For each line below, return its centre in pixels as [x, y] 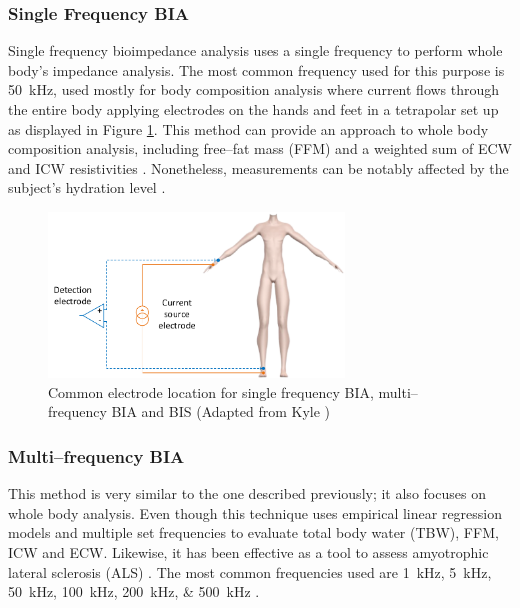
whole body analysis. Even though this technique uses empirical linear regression [255, 512]
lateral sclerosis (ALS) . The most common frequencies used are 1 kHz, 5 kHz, [250, 571]
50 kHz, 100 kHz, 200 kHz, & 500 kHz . [134, 591]
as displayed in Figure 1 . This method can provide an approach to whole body [248, 128]
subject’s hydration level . [87, 187]
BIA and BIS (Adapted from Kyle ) [221, 411]
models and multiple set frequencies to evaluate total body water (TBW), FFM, [253, 532]
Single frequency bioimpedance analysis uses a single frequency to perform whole [255, 50]
